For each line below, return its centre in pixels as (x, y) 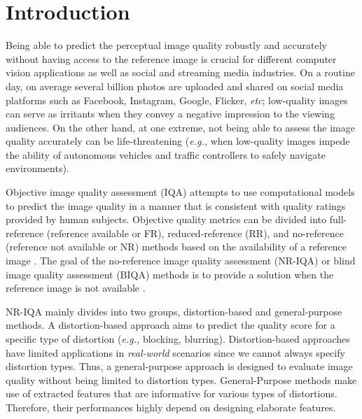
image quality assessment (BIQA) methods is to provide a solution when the (170, 274)
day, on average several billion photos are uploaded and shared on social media (175, 86)
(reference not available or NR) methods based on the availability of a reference (176, 247)
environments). (37, 168)
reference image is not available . (76, 288)
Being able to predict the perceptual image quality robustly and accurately (166, 45)
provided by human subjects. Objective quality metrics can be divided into (166, 219)
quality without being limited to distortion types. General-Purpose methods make (181, 379)
